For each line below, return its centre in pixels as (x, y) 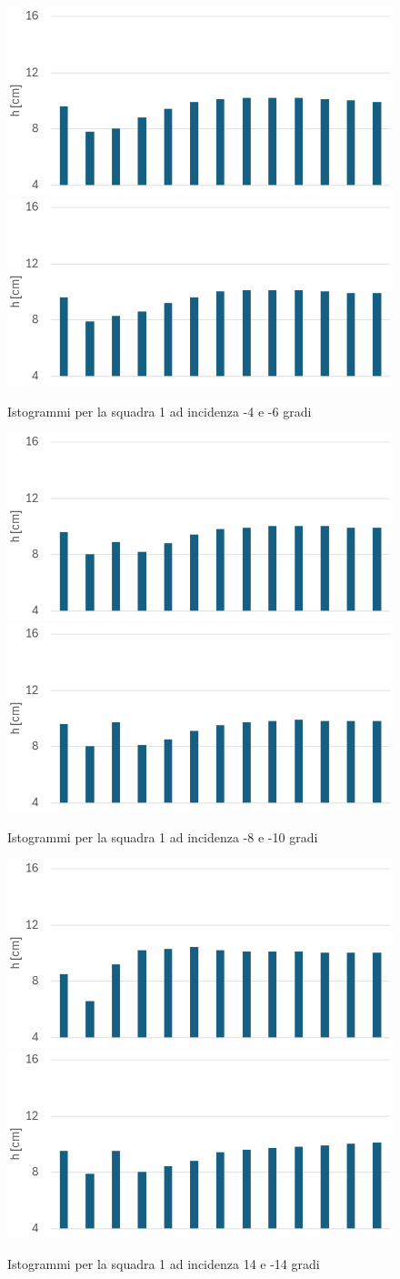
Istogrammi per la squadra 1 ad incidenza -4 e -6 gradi (160, 411)
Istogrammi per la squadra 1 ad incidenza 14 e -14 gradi (164, 1263)
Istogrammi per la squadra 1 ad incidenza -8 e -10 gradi (163, 837)
